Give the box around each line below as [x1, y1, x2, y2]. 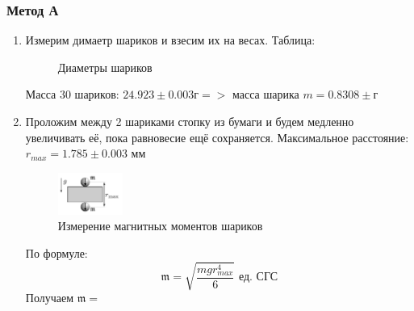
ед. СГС [238, 271, 278, 284]
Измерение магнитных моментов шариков [57, 217, 263, 234]
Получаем [25, 289, 74, 306]
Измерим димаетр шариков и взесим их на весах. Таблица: [25, 32, 316, 48]
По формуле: [25, 244, 88, 261]
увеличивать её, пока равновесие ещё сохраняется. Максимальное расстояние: [25, 128, 409, 145]
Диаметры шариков [57, 58, 153, 75]
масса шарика [232, 86, 299, 103]
